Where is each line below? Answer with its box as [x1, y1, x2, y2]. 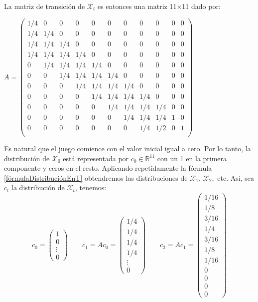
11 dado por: [182, 1, 221, 11]
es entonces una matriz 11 [97, 1, 177, 11]
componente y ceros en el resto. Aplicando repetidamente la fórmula [4, 163, 212, 173]
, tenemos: [75, 182, 107, 193]
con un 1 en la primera [157, 153, 227, 163]
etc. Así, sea [217, 172, 254, 183]
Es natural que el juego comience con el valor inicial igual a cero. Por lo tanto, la [4, 143, 251, 154]
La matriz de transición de [4, 1, 85, 11]
